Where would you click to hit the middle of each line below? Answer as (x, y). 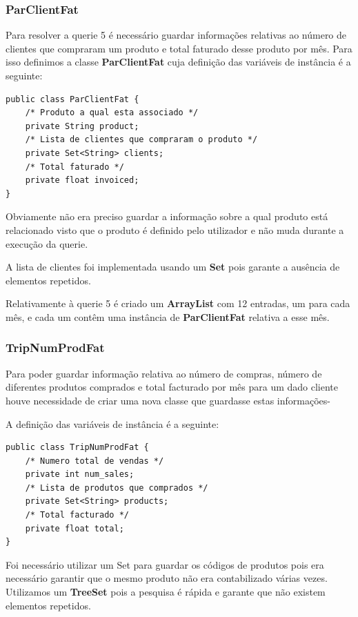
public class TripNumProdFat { (77, 448)
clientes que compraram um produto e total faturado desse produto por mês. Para (179, 48)
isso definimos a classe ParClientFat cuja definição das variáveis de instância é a (178, 62)
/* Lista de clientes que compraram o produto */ (141, 140)
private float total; (74, 528)
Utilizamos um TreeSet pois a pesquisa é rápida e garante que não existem (166, 592)
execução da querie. (47, 243)
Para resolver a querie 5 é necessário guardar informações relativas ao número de (176, 35)
